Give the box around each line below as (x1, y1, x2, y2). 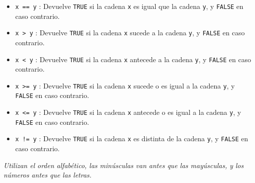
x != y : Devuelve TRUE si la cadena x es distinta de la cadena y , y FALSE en (15, 133, 249, 144)
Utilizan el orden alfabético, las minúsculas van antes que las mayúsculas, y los (3, 160, 244, 170)
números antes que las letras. (3, 170, 92, 180)
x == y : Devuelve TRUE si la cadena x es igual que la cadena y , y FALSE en (15, 1, 244, 11)
